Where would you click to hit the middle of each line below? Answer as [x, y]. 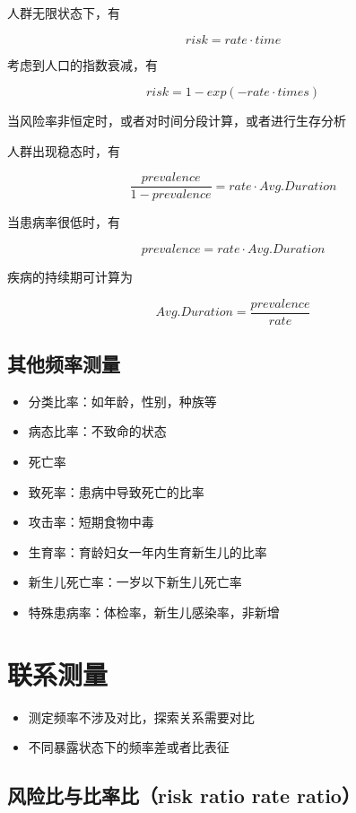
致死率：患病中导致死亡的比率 [116, 491]
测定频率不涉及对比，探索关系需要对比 [141, 717]
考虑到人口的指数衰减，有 [82, 64]
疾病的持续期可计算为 [70, 277]
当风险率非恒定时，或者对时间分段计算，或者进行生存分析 [177, 121]
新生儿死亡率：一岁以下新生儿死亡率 [135, 582]
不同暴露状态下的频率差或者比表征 [129, 747]
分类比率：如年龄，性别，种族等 [122, 401]
